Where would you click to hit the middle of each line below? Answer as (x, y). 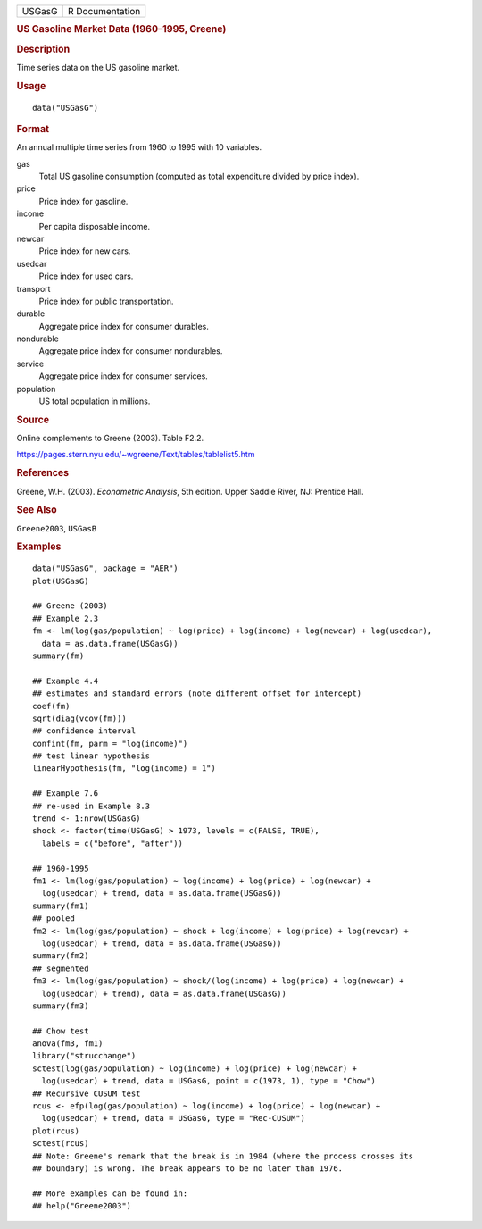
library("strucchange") (84, 1056)
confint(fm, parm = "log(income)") (110, 743)
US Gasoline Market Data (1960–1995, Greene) (121, 29)
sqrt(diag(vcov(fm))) (79, 718)
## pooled (54, 919)
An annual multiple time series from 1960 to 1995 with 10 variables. (139, 147)
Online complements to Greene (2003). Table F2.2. (110, 439)
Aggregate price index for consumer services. (124, 376)
